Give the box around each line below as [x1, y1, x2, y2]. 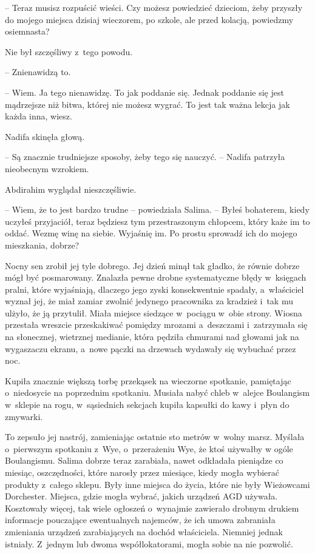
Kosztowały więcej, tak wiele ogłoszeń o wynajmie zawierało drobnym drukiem [5, 501, 299, 514]
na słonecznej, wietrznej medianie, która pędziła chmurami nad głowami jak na [5, 330, 299, 343]
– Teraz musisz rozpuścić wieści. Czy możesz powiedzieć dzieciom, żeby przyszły [5, 1, 303, 13]
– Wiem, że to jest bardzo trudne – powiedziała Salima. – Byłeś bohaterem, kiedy [5, 203, 310, 216]
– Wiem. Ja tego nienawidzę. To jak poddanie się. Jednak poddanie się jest [5, 85, 284, 98]
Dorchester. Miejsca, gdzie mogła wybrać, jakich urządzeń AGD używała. [5, 490, 278, 502]
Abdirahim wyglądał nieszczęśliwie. [5, 182, 137, 195]
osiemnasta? [5, 25, 50, 38]
